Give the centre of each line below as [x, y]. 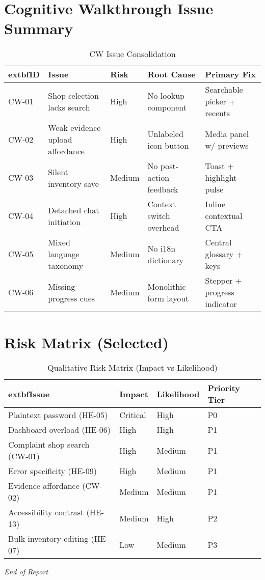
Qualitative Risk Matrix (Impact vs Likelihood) [132, 368]
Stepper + [223, 281]
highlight [221, 178]
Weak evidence [74, 128]
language [64, 254]
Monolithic [167, 286]
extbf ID [24, 74]
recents [218, 113]
